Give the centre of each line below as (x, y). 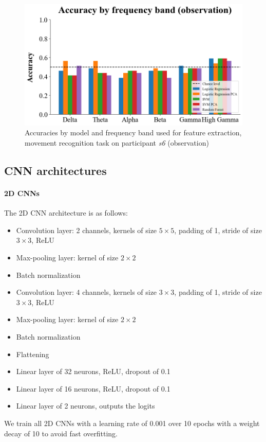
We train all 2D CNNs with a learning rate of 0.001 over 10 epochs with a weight (132, 423)
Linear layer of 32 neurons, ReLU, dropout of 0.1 (93, 371)
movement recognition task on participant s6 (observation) (117, 143)
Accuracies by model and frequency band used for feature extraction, (133, 132)
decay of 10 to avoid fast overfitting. (61, 433)
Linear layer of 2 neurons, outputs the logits (85, 406)
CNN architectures (55, 171)
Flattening (33, 354)
